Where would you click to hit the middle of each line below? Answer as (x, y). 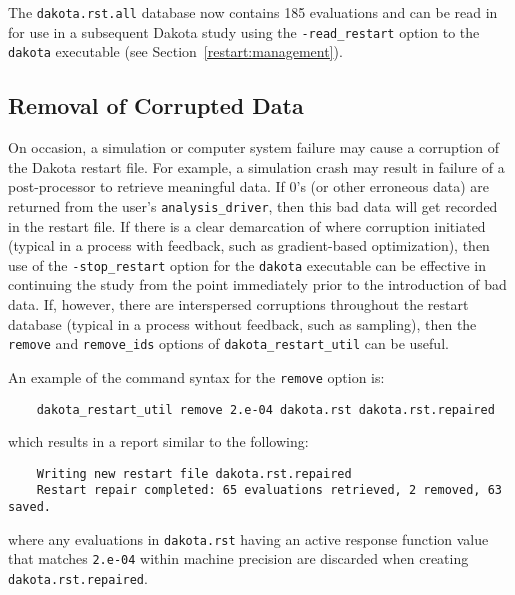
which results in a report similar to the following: (158, 441)
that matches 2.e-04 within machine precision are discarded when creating (238, 558)
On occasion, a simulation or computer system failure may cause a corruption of (253, 147)
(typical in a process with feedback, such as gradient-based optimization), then (249, 245)
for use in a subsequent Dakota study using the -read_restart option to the (244, 31)
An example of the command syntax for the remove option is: (196, 376)
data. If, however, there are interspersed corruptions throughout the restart (238, 304)
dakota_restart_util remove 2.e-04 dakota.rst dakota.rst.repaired (265, 409)
